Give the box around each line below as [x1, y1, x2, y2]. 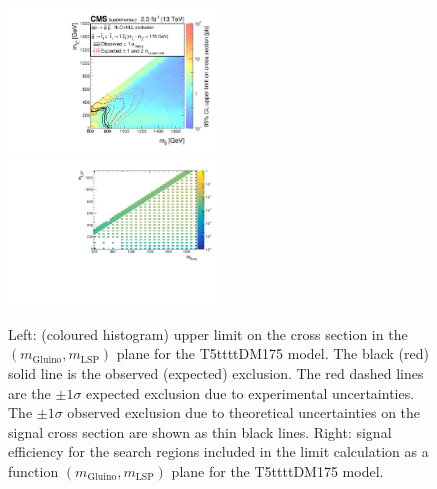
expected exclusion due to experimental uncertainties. [86, 382, 415, 403]
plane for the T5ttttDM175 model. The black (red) [116, 343, 429, 364]
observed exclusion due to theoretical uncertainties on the [67, 402, 421, 423]
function [8, 460, 59, 481]
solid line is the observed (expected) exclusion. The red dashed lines [8, 363, 424, 383]
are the [8, 382, 51, 403]
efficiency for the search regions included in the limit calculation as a [8, 441, 429, 462]
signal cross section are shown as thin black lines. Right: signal [8, 421, 392, 442]
